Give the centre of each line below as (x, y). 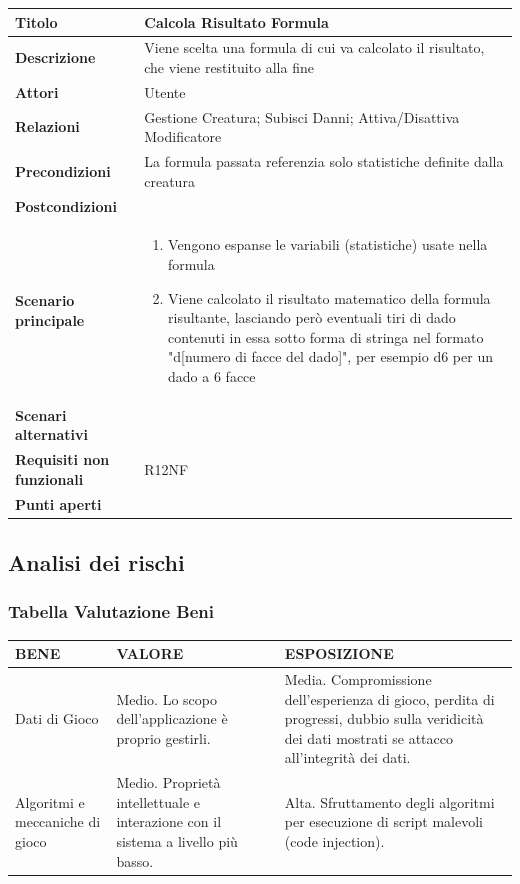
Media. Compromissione (358, 679)
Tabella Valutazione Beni (111, 611)
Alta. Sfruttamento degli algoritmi (389, 801)
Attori (37, 91)
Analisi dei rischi (96, 562)
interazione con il (169, 821)
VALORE (150, 653)
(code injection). (334, 841)
